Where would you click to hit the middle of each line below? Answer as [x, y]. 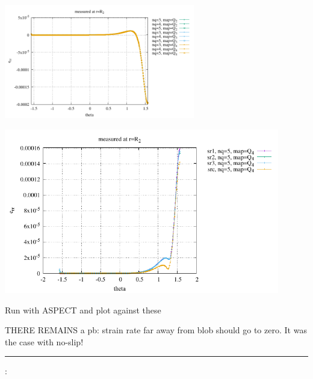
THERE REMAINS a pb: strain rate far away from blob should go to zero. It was [156, 330]
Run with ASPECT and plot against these [83, 310]
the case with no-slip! [44, 341]
